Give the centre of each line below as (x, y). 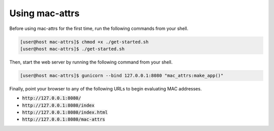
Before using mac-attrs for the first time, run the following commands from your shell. (99, 28)
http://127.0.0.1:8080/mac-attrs (64, 120)
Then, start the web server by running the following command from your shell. (91, 62)
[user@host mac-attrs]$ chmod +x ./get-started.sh (84, 42)
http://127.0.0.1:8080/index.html (65, 112)
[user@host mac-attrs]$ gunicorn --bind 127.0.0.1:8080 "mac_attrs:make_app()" (122, 75)
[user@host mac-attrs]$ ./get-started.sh (72, 49)
